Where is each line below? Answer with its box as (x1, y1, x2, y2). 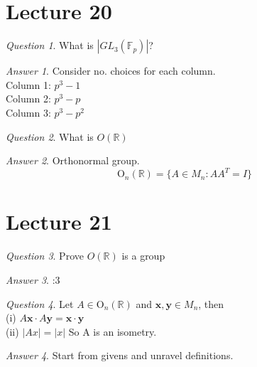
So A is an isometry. (68, 324, 157, 339)
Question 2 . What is (6, 129, 94, 144)
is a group (121, 248, 165, 263)
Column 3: (6, 105, 51, 119)
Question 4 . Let (6, 296, 74, 311)
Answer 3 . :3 (6, 272, 60, 287)
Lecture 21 (6, 207, 112, 236)
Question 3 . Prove (6, 248, 84, 263)
